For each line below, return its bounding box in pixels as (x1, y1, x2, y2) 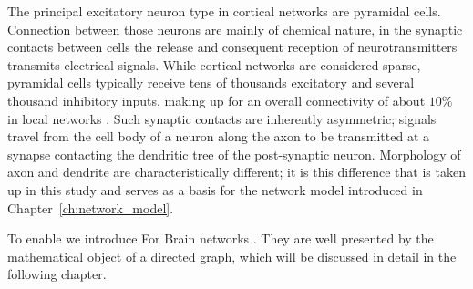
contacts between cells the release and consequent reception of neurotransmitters (7, 37, 458, 57)
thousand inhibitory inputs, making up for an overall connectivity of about (7, 90, 426, 109)
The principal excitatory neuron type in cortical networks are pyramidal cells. (7, 2, 441, 20)
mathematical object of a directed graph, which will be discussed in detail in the (7, 246, 457, 265)
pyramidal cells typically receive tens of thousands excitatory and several (7, 73, 415, 92)
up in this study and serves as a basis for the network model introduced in (7, 180, 423, 199)
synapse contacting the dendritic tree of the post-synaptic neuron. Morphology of (7, 144, 461, 163)
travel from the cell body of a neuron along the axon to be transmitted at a (7, 127, 430, 146)
